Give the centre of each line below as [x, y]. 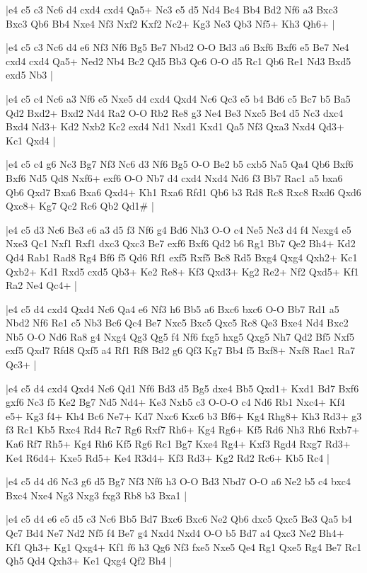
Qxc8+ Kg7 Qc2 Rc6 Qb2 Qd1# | [80, 206]
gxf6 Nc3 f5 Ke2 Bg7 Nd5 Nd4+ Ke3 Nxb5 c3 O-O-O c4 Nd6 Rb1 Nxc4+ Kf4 [175, 402]
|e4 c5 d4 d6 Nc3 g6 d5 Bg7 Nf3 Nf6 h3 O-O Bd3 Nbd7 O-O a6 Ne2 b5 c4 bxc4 [178, 481]
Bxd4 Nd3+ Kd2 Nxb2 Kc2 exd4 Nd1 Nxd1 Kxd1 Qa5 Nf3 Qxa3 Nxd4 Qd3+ [175, 126]
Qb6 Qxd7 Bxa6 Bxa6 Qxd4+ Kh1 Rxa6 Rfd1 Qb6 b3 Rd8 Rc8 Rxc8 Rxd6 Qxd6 [183, 192]
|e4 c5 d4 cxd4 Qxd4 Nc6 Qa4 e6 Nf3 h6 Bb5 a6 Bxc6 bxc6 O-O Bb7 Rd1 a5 [173, 308]
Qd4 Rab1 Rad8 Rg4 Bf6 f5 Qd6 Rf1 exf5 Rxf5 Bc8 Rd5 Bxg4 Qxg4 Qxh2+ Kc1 [182, 257]
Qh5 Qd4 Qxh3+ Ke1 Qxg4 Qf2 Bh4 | [89, 561]
